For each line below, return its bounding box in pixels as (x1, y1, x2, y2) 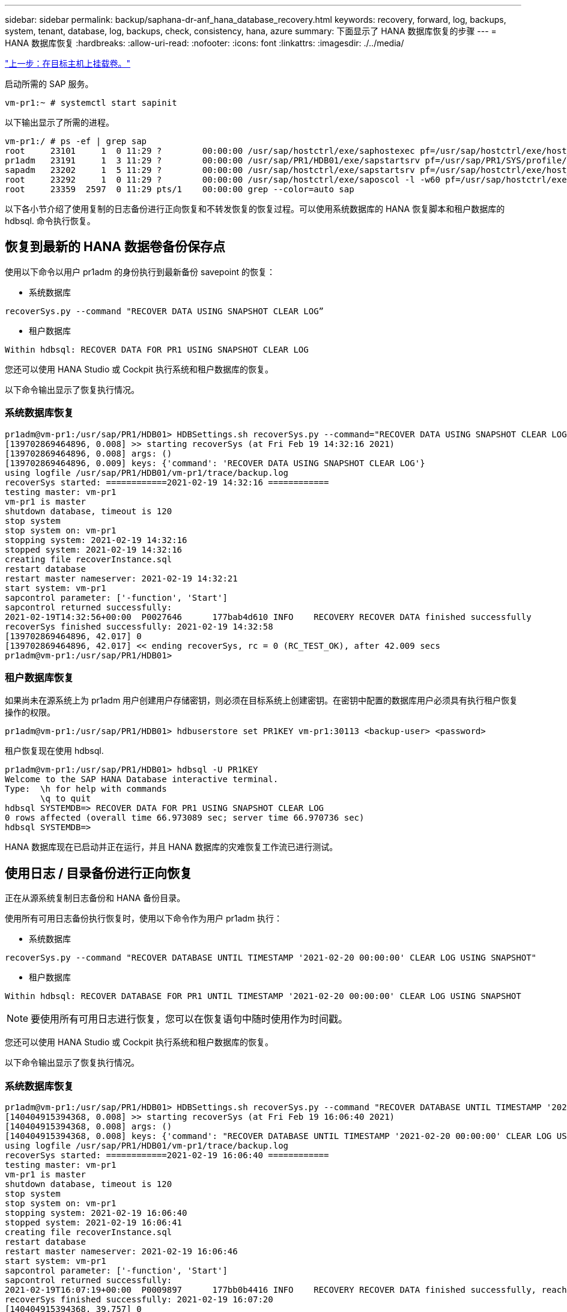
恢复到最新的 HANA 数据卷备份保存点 (5, 239, 225, 255)
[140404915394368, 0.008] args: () (5, 1121, 172, 1131)
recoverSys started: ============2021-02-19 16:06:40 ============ (5, 1150, 329, 1160)
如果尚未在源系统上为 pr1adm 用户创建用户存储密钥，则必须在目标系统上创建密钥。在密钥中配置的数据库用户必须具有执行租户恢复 (5, 695, 518, 706)
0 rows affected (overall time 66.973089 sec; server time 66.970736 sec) (5, 813, 365, 823)
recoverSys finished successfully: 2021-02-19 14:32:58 (5, 621, 273, 631)
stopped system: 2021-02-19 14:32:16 (5, 544, 183, 554)
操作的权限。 (5, 707, 55, 718)
